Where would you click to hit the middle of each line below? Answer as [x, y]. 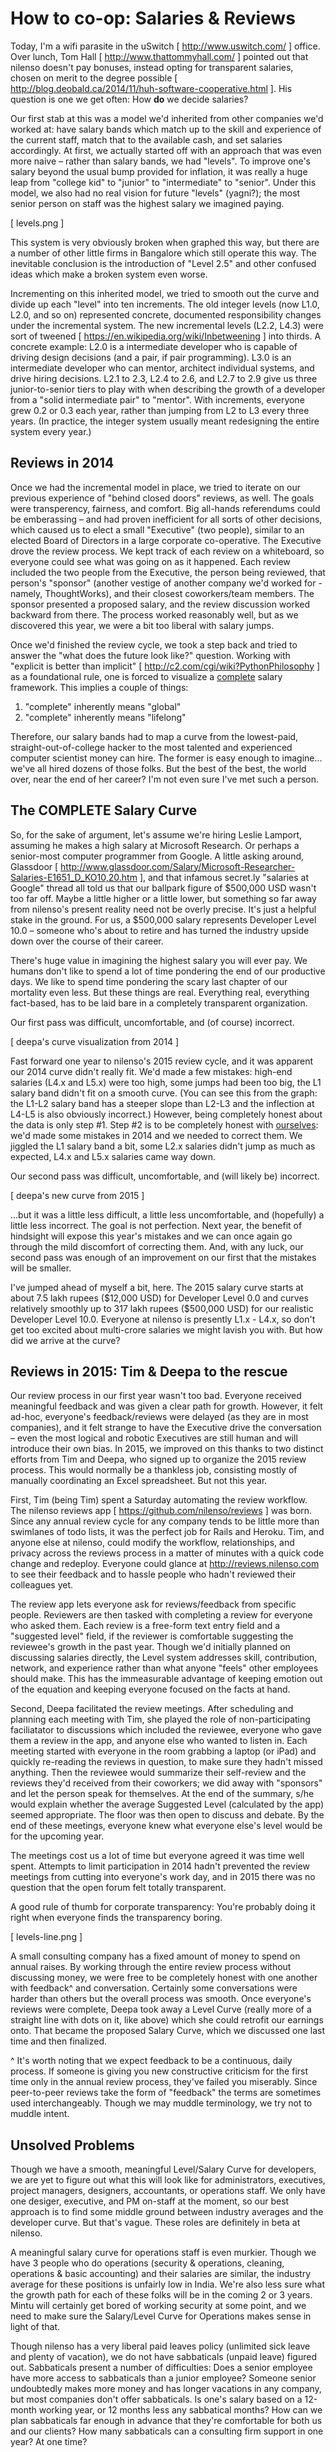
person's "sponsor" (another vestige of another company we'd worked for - [166, 583]
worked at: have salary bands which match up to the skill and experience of [166, 129]
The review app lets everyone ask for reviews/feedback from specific [153, 1604]
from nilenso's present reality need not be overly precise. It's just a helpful [163, 909]
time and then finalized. [58, 2041]
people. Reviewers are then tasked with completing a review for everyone [161, 1615]
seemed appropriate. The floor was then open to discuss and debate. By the [167, 1815]
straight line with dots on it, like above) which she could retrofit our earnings [167, 2020]
